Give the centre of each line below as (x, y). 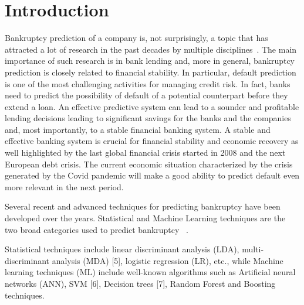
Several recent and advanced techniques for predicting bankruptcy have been (143, 206)
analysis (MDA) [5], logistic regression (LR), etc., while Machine (168, 260)
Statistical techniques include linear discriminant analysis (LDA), (122, 249)
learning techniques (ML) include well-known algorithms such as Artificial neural (150, 272)
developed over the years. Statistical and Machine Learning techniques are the (145, 218)
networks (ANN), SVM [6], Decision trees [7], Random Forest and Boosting (140, 283)
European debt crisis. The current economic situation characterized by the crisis (149, 164)
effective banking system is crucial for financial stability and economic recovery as (152, 141)
